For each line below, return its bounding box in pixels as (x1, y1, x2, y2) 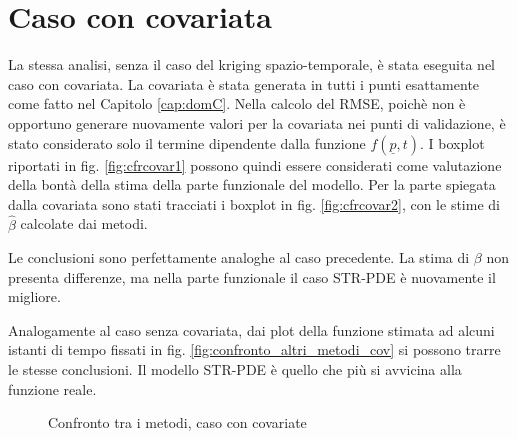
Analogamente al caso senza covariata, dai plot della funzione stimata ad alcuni (8, 319, 495, 340)
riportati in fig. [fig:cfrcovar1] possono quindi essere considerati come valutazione (8, 154, 502, 175)
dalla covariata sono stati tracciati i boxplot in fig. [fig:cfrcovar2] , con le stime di (8, 193, 500, 214)
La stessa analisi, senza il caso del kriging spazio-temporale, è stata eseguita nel (8, 54, 496, 75)
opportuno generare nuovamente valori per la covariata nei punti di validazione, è (8, 112, 506, 133)
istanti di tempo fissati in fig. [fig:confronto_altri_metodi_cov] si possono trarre (8, 339, 501, 360)
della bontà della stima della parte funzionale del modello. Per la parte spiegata (8, 174, 496, 195)
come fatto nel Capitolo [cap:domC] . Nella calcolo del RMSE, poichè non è (8, 93, 466, 114)
